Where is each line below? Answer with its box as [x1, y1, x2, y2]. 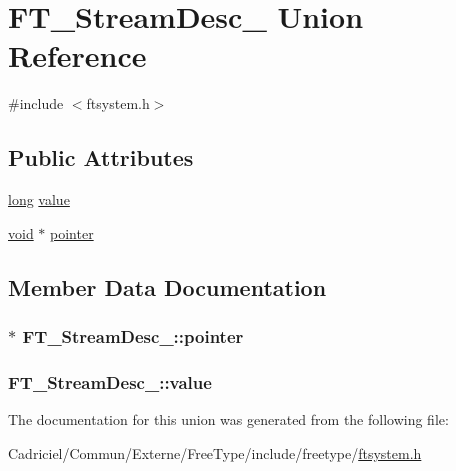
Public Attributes [8, 142, 194, 173]
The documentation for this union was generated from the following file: [8, 409, 449, 430]
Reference [8, 35, 147, 76]
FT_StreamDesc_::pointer [22, 324, 244, 348]
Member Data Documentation [8, 271, 327, 302]
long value [8, 189, 70, 210]
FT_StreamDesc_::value [8, 369, 212, 394]
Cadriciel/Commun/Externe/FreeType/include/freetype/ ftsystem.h [8, 442, 422, 463]
